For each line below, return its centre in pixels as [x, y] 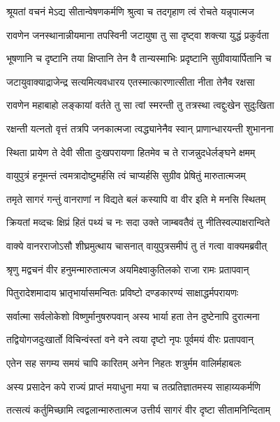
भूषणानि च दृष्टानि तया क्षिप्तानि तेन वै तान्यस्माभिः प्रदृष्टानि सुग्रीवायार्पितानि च [139, 58]
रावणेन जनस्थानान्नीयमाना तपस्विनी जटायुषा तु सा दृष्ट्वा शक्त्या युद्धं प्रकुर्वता [138, 35]
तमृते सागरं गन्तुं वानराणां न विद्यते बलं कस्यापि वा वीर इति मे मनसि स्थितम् [136, 198]
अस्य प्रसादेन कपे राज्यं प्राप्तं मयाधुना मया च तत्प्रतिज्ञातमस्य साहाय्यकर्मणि [134, 386]
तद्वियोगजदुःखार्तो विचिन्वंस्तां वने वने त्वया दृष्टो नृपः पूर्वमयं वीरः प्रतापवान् [130, 339]
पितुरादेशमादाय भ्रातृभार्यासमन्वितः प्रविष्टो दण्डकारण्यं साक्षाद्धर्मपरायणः [122, 293]
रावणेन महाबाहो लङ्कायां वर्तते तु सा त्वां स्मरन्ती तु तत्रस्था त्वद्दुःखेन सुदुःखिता [140, 105]
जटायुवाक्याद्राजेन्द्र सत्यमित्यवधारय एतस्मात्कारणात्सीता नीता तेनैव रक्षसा [131, 81]
